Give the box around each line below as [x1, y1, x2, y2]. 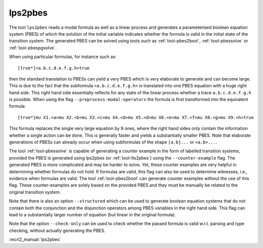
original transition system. [9, 189, 61, 195]
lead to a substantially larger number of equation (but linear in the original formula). [9, 211, 176, 217]
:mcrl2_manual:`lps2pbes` [9, 237, 61, 243]
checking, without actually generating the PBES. [9, 227, 106, 233]
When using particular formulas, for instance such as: [9, 54, 117, 60]
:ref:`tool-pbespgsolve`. [9, 44, 57, 51]
